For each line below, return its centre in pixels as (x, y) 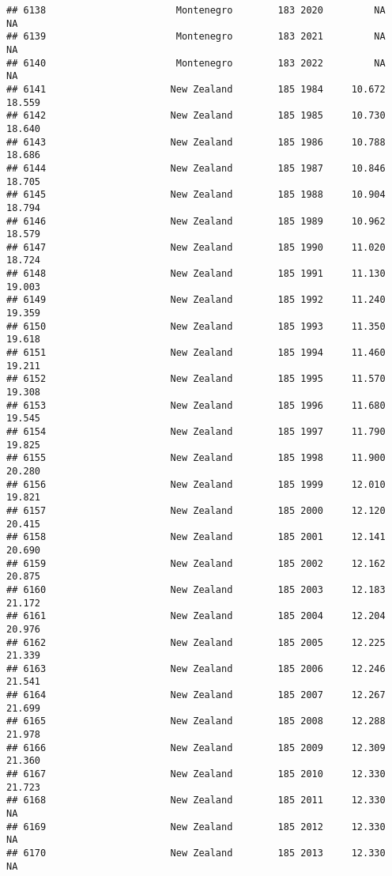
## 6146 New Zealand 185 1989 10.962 (196, 221)
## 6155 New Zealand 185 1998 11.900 (196, 458)
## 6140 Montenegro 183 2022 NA (196, 63)
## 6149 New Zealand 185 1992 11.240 (196, 300)
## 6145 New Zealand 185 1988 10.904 (196, 195)
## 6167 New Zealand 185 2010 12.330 (196, 774)
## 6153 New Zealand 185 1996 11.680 (196, 405)
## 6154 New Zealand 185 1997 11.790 (196, 432)
